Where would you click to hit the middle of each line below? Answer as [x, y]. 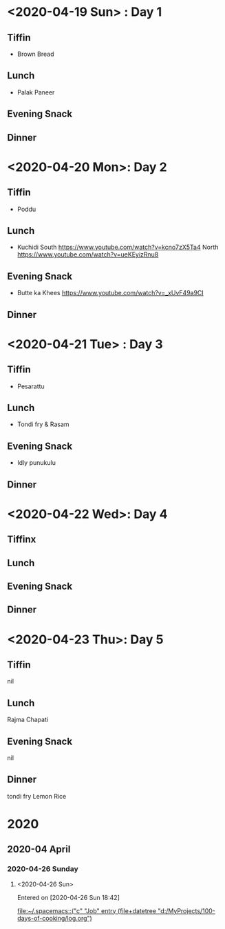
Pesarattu [31, 386]
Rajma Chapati [28, 720]
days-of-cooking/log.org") [55, 918]
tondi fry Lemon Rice [37, 796]
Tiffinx [22, 540]
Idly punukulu [36, 463]
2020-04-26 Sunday [43, 869]
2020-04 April [39, 849]
